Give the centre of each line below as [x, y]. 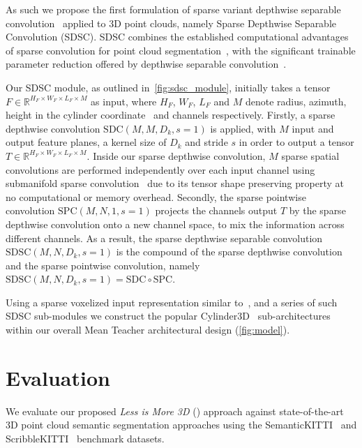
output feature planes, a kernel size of [86, 142]
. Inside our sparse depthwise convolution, [176, 155]
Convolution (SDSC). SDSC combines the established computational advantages [177, 37]
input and [313, 128]
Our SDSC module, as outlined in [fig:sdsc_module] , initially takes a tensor [168, 87]
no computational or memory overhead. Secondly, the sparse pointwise [156, 196]
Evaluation [58, 377]
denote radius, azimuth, [296, 101]
